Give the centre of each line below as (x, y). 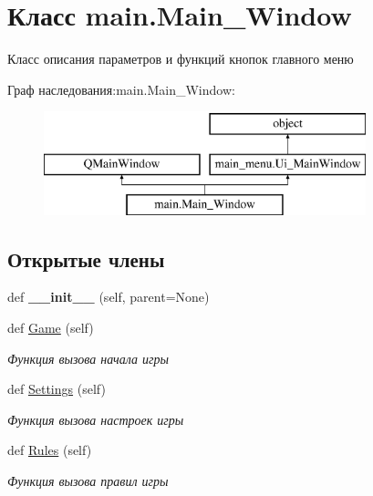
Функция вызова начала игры (88, 358)
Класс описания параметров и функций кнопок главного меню (181, 59)
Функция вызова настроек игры (96, 419)
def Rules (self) (50, 450)
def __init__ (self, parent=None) (109, 297)
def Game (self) (51, 328)
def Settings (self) (57, 389)
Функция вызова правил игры (88, 481)
